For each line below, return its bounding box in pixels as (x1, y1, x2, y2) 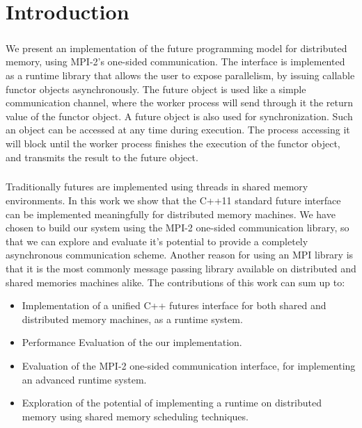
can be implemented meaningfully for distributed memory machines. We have (6, 206, 336, 221)
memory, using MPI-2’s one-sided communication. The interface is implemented (6, 54, 345, 69)
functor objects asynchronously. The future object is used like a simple (6, 81, 306, 96)
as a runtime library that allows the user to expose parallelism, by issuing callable (6, 67, 355, 82)
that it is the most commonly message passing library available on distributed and (6, 261, 356, 276)
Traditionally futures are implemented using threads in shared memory (6, 179, 308, 194)
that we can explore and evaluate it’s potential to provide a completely (6, 233, 308, 248)
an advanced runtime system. (22, 372, 147, 386)
